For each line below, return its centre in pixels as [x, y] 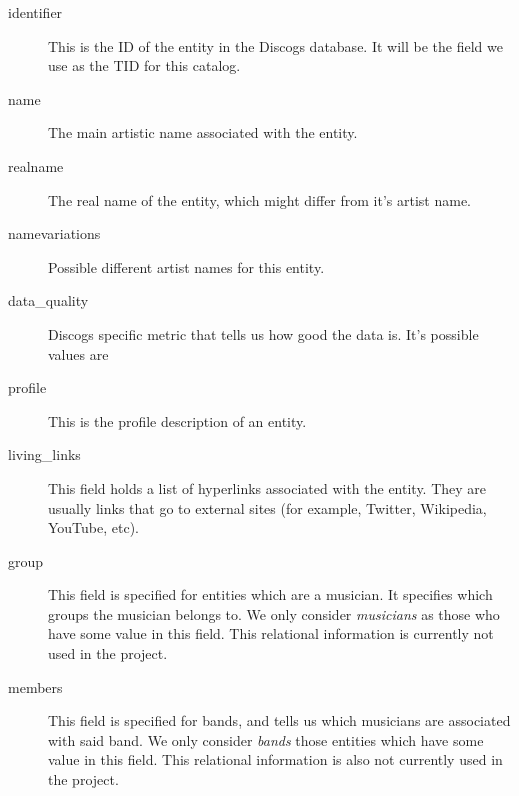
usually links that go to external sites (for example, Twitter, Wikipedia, [267, 507]
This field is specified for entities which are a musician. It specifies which [270, 594]
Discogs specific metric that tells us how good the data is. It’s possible [263, 333]
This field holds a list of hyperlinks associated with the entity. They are [267, 487]
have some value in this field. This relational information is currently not [271, 633]
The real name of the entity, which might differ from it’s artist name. [260, 199]
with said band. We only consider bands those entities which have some [266, 739]
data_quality [48, 300]
